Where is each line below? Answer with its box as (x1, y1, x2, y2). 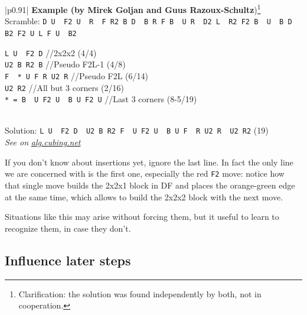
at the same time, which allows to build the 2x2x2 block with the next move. (5, 190, 283, 203)
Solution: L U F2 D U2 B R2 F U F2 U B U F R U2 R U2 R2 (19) (5, 124, 269, 137)
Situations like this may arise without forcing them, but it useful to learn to (5, 210, 279, 223)
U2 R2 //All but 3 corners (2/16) (5, 81, 125, 93)
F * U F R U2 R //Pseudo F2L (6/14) (5, 69, 149, 82)
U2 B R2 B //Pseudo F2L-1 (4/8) (5, 58, 126, 70)
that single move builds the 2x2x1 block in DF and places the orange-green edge (5, 178, 295, 191)
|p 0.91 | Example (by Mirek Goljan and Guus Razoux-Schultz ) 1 (5, 2, 261, 15)
